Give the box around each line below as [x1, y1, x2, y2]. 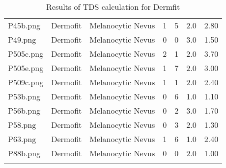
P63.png [8, 133, 36, 144]
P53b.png [8, 91, 41, 102]
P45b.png [8, 20, 41, 31]
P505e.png [8, 62, 44, 73]
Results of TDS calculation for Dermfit [46, 1, 180, 12]
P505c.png [8, 48, 44, 59]
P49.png [8, 34, 36, 45]
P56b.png [8, 105, 41, 116]
